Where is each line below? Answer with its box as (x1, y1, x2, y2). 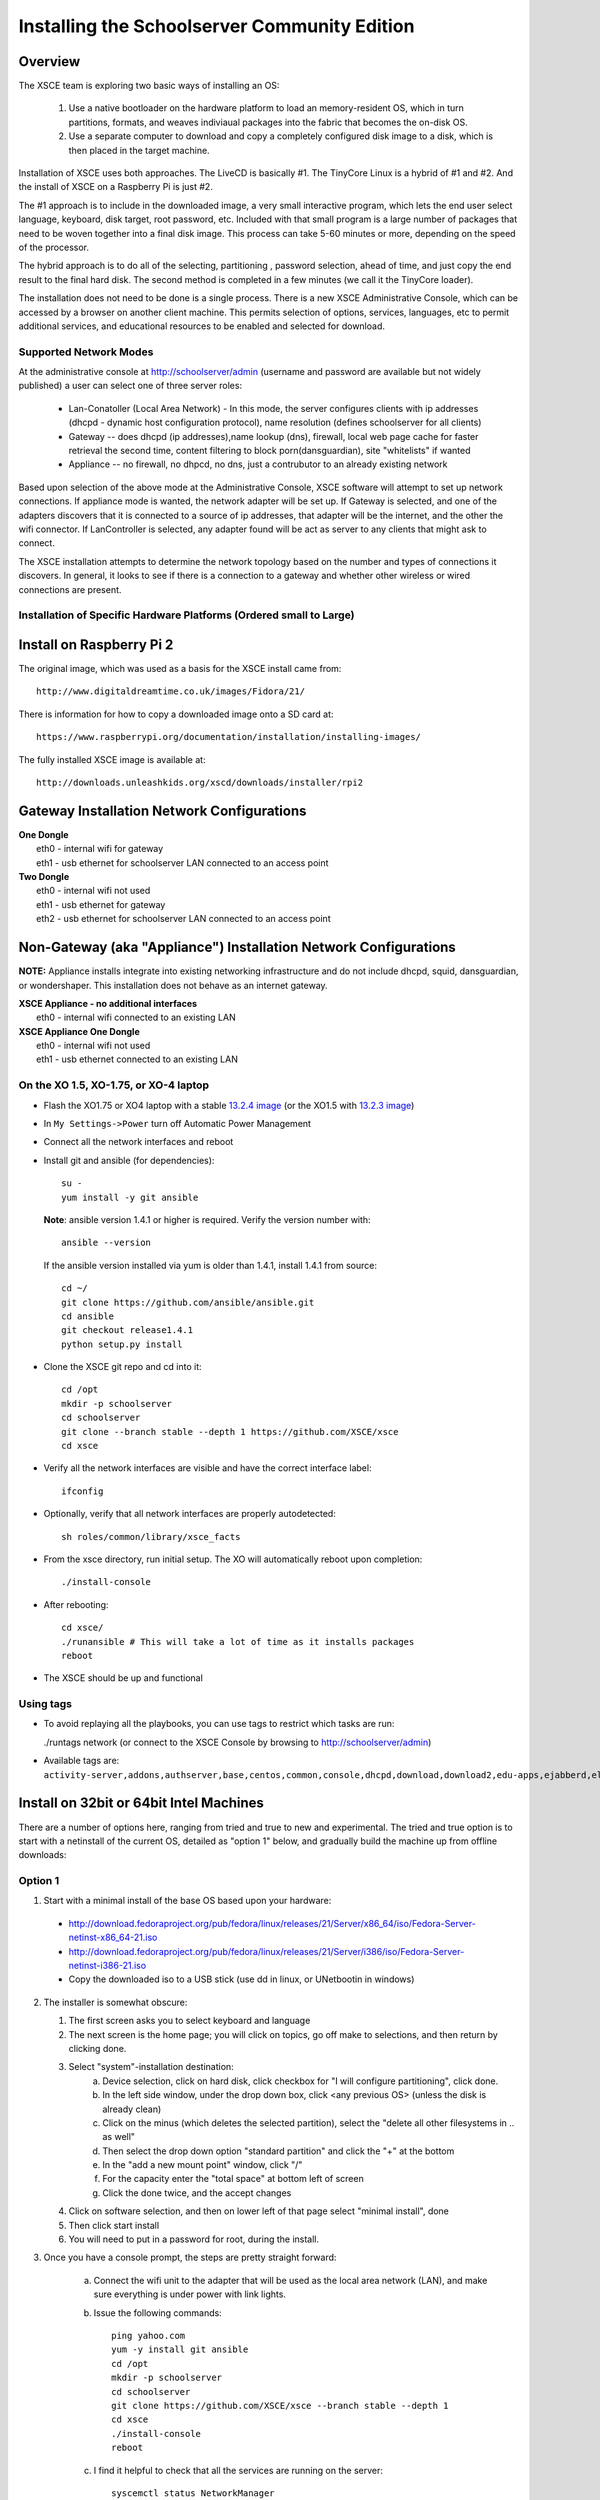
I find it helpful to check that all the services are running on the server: (93, 2464, 384, 2476)
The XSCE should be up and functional (43, 1672, 204, 1684)
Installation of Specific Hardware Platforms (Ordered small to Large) (18, 608, 355, 622)
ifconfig (61, 1485, 104, 1497)
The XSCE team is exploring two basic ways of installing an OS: (18, 80, 280, 92)
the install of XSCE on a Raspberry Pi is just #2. (18, 181, 214, 193)
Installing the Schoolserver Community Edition (18, 15, 415, 37)
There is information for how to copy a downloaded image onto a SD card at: (18, 708, 334, 720)
